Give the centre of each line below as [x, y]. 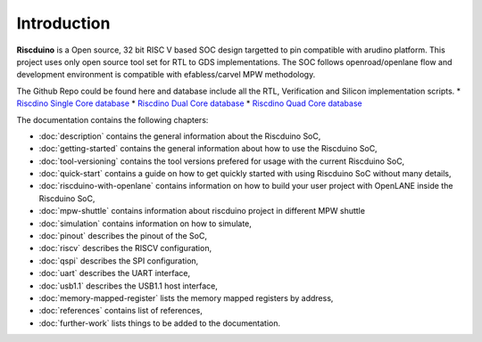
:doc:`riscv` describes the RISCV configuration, [125, 248]
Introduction [63, 23]
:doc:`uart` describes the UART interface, [115, 273]
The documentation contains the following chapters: [112, 119]
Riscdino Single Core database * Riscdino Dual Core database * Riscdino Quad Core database [189, 103]
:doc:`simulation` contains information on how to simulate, [145, 224]
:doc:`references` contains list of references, [120, 311]
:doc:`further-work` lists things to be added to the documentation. [160, 323]
